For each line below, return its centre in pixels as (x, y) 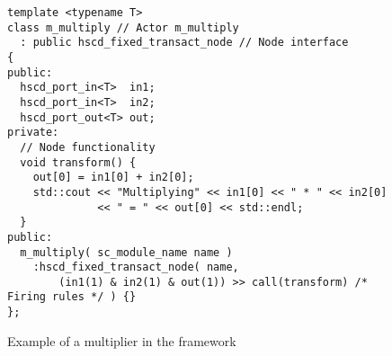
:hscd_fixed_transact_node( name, (136, 267)
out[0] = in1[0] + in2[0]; (113, 178)
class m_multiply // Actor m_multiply (123, 27)
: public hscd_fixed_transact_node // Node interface (184, 43)
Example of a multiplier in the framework (122, 340)
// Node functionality (88, 147)
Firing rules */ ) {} (72, 297)
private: (33, 133)
